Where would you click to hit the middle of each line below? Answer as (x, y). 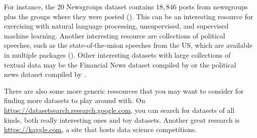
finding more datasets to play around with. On (75, 100)
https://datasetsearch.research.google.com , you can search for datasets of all (119, 110)
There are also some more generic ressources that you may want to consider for (124, 90)
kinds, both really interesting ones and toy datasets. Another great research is (122, 120)
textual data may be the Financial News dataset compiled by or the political (120, 64)
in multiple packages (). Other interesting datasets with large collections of (117, 54)
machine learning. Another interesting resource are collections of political (115, 35)
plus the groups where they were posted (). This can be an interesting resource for (128, 16)
